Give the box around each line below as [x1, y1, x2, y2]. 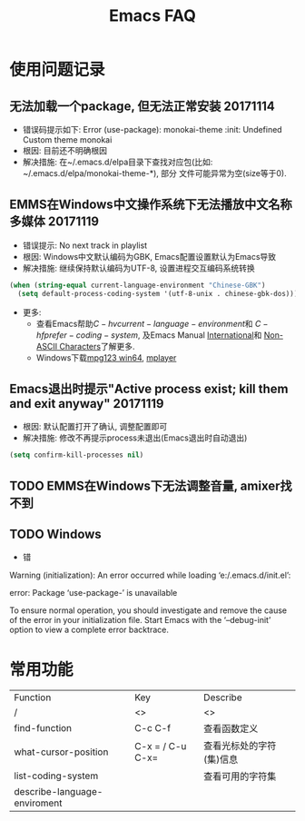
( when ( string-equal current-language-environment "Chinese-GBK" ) [9, 281, 266, 290]
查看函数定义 [203, 723, 259, 736]
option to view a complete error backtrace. [9, 624, 170, 636]
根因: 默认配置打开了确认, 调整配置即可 [22, 421, 168, 432]
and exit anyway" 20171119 [9, 396, 164, 411]
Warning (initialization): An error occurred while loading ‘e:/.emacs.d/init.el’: [9, 569, 291, 581]
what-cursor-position [14, 746, 109, 758]
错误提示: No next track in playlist [22, 240, 148, 251]
